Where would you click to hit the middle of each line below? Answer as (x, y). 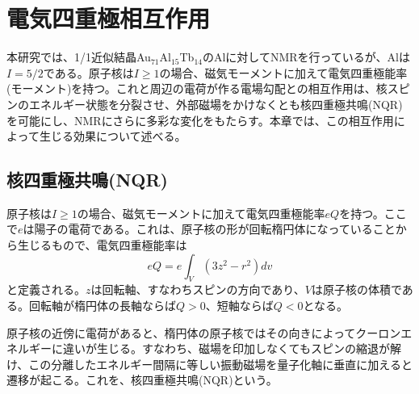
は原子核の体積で (357, 289)
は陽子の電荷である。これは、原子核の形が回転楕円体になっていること (209, 229)
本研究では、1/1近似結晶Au (79, 57)
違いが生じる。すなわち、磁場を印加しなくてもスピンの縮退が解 (232, 348)
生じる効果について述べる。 (113, 136)
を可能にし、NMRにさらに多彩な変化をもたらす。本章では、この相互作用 (200, 120)
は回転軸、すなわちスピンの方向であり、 (198, 289)
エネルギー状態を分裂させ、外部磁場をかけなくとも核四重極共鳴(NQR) (216, 104)
